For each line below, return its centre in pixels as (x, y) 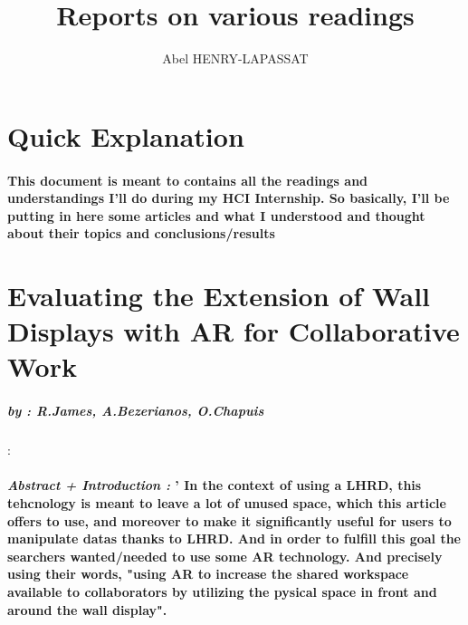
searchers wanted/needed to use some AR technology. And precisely (225, 556)
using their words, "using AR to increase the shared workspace (208, 574)
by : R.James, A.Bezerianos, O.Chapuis (136, 411)
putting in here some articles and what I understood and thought (216, 215)
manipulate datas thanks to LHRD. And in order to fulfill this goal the (234, 538)
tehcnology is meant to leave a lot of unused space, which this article (227, 502)
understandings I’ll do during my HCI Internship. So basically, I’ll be (229, 198)
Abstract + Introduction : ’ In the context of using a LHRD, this (215, 485)
